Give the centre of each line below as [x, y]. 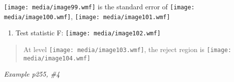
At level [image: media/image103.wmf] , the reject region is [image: [127, 49]
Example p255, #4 [32, 74]
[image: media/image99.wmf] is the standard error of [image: [99, 6]
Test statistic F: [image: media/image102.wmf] [88, 33]
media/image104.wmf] [57, 58]
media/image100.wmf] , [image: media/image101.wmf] [87, 16]
